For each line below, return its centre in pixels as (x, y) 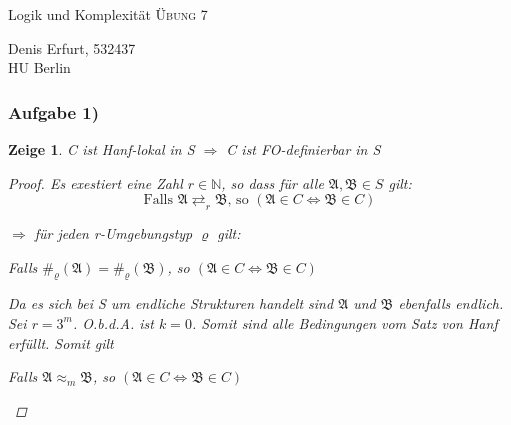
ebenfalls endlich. (451, 303)
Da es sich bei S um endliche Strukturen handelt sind (171, 303)
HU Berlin (39, 67)
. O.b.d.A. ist (113, 322)
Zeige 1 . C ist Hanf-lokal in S (101, 149)
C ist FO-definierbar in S (303, 149)
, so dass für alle (272, 182)
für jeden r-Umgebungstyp (113, 232)
